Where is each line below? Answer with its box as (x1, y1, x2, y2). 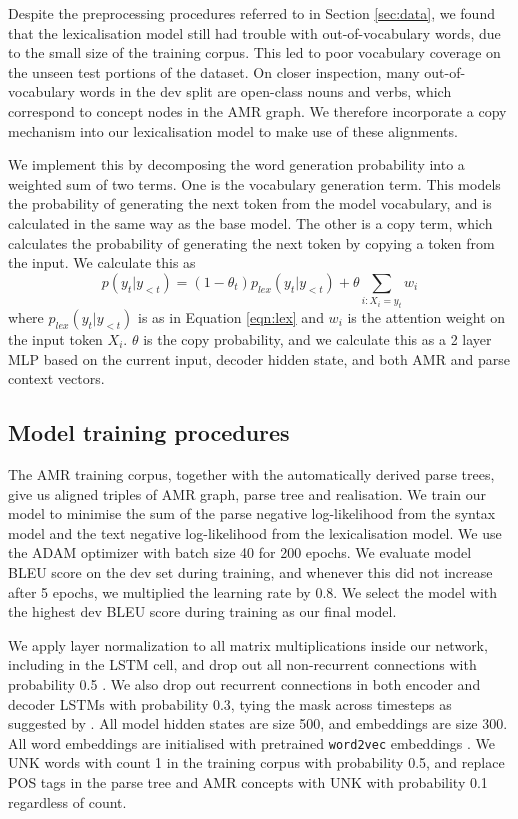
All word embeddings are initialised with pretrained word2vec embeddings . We (8, 732, 496, 753)
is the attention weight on (347, 307, 506, 327)
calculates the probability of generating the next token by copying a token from (8, 232, 495, 253)
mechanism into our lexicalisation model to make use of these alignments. (8, 120, 458, 141)
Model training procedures (8, 417, 290, 448)
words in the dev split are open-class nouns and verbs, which (79, 81, 452, 102)
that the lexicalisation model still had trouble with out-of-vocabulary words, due (8, 22, 501, 43)
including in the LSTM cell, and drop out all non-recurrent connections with (8, 654, 477, 675)
